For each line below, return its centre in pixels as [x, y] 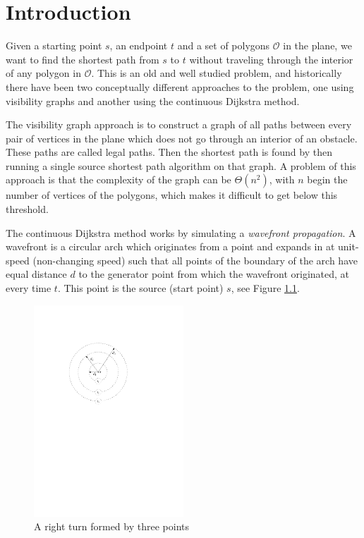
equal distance [36, 274]
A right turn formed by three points [111, 526]
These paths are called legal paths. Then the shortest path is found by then [169, 152]
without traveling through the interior [271, 59]
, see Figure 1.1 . [265, 288]
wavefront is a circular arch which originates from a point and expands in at [170, 246]
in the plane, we [317, 45]
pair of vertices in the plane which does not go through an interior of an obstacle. [182, 138]
